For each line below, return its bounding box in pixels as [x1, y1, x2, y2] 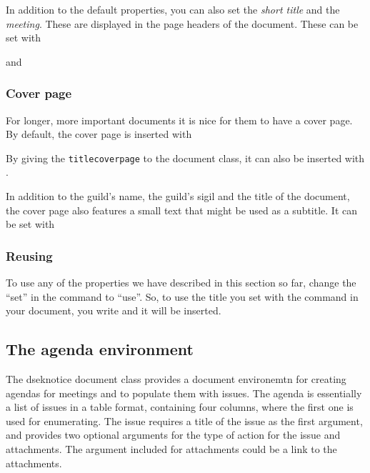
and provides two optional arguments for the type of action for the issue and [6, 427, 341, 442]
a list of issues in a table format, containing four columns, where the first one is [6, 399, 354, 414]
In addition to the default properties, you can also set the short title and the [6, 2, 340, 16]
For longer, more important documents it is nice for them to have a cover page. [6, 112, 353, 127]
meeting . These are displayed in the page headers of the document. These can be [6, 16, 359, 31]
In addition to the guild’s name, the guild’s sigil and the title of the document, [6, 189, 350, 204]
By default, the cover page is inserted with [6, 126, 192, 141]
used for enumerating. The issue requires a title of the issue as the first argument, [6, 413, 363, 428]
